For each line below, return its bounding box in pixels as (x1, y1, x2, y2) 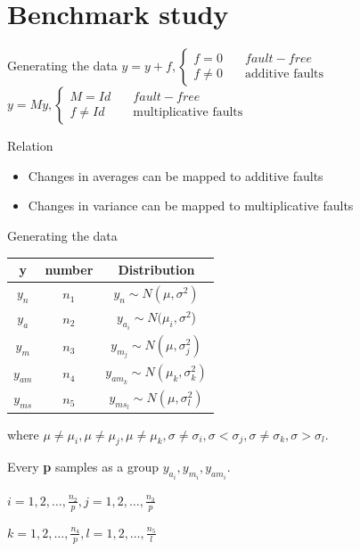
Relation (7, 136, 53, 155)
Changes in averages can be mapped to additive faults (28, 166, 323, 185)
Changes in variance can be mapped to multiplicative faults (28, 196, 354, 215)
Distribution (118, 260, 195, 278)
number (45, 260, 94, 278)
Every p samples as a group (7, 457, 160, 476)
